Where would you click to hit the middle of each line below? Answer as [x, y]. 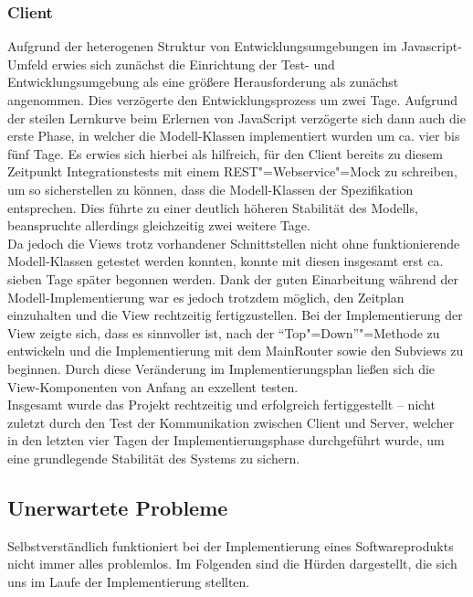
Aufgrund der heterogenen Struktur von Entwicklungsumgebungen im [202, 46]
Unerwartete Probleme [118, 507]
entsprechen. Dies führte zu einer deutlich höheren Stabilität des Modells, [213, 207]
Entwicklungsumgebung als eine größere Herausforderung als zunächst [203, 82]
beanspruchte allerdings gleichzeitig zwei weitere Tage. [159, 225]
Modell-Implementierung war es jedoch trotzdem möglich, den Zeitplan [206, 297]
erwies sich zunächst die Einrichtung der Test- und [193, 64]
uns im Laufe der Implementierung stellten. [129, 581]
